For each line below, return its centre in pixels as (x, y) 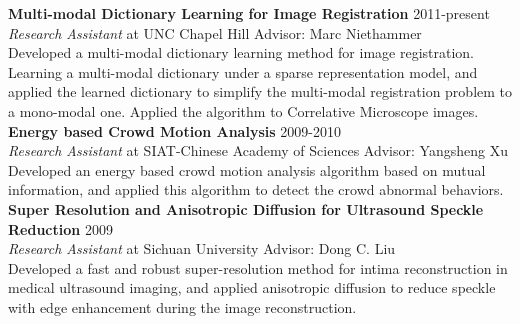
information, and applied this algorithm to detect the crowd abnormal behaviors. (256, 189)
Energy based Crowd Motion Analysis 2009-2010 (174, 130)
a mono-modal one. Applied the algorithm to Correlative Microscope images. (243, 110)
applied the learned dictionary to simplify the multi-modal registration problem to (260, 91)
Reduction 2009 (60, 228)
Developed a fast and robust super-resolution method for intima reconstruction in (258, 267)
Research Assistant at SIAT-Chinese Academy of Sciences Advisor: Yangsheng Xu (258, 150)
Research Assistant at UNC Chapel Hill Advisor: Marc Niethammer (215, 32)
